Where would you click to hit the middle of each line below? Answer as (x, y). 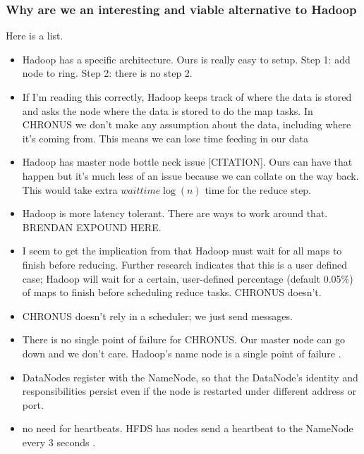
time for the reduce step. (258, 189)
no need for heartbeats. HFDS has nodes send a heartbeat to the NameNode (188, 428)
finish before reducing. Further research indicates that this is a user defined (185, 264)
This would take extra (70, 189)
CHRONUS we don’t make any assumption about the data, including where (187, 124)
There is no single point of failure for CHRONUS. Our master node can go (183, 339)
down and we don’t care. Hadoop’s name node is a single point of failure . (182, 353)
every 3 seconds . (59, 442)
